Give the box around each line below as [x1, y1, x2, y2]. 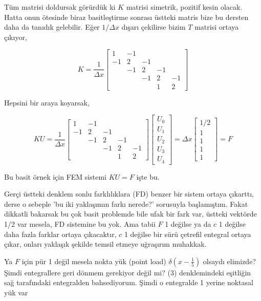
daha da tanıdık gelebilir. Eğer [4, 21, 100, 32]
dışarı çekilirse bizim [121, 21, 186, 32]
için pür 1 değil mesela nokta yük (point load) [21, 255, 166, 266]
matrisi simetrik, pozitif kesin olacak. [126, 2, 243, 12]
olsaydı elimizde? [203, 255, 256, 266]
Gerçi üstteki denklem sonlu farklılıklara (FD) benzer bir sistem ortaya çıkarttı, [4, 188, 254, 199]
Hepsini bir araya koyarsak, [4, 97, 90, 107]
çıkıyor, [4, 31, 27, 42]
